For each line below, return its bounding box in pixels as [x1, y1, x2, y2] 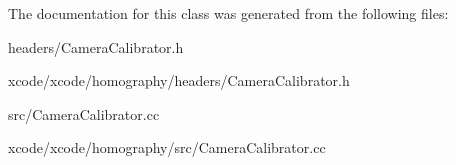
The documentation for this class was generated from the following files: [8, 3, 449, 23]
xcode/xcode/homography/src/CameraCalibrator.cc [8, 137, 326, 158]
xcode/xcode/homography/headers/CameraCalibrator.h [8, 70, 350, 91]
